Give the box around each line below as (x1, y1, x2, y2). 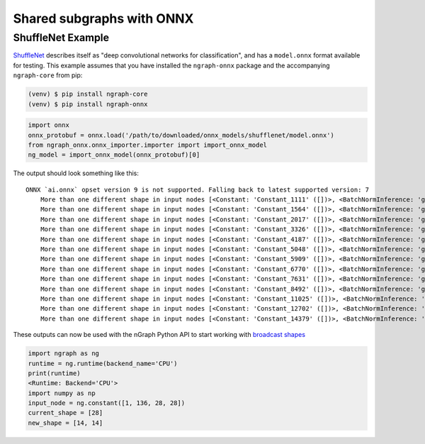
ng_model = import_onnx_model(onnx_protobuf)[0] (28, 151, 200, 159)
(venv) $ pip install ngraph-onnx (28, 100, 148, 108)
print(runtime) (28, 369, 81, 377)
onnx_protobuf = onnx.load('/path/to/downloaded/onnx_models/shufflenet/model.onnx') (28, 131, 334, 139)
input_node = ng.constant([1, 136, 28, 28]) (28, 399, 186, 407)
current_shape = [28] (28, 409, 103, 417)
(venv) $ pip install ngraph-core (28, 90, 148, 99)
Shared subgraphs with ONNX (13, 11, 194, 26)
